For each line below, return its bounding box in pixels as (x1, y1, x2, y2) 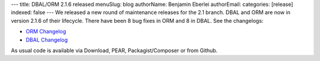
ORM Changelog (25, 28, 66, 35)
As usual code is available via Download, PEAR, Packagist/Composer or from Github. (11, 47, 218, 54)
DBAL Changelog (25, 36, 68, 43)
